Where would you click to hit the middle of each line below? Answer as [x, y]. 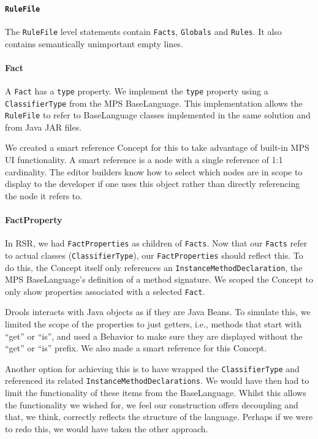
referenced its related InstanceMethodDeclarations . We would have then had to [157, 380]
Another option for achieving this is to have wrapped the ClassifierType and [152, 368]
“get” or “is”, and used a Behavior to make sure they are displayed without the [154, 336]
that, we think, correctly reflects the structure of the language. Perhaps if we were [159, 417]
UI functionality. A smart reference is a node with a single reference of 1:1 [144, 160]
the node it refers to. [44, 195]
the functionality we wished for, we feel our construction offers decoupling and [152, 404]
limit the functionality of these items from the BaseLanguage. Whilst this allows [156, 393]
